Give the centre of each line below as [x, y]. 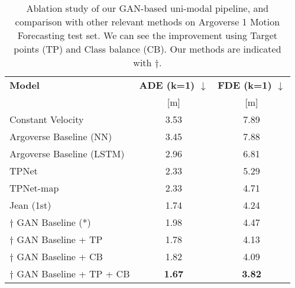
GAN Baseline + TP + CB [73, 274]
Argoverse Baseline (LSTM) [67, 153]
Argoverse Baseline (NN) [61, 136]
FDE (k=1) [245, 85]
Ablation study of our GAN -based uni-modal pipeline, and [147, 8]
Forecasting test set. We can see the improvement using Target [147, 35]
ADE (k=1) [167, 85]
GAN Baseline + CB [60, 256]
